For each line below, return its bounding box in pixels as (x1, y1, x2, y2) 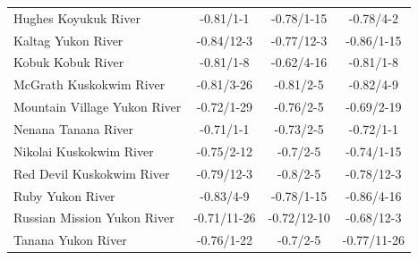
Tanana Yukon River (13, 231, 127, 249)
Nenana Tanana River (13, 119, 134, 138)
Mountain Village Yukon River (13, 97, 182, 116)
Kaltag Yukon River (13, 30, 124, 49)
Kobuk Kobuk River (13, 53, 124, 71)
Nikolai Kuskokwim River (13, 141, 154, 160)
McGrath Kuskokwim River (13, 75, 166, 94)
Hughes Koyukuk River (13, 8, 141, 27)
